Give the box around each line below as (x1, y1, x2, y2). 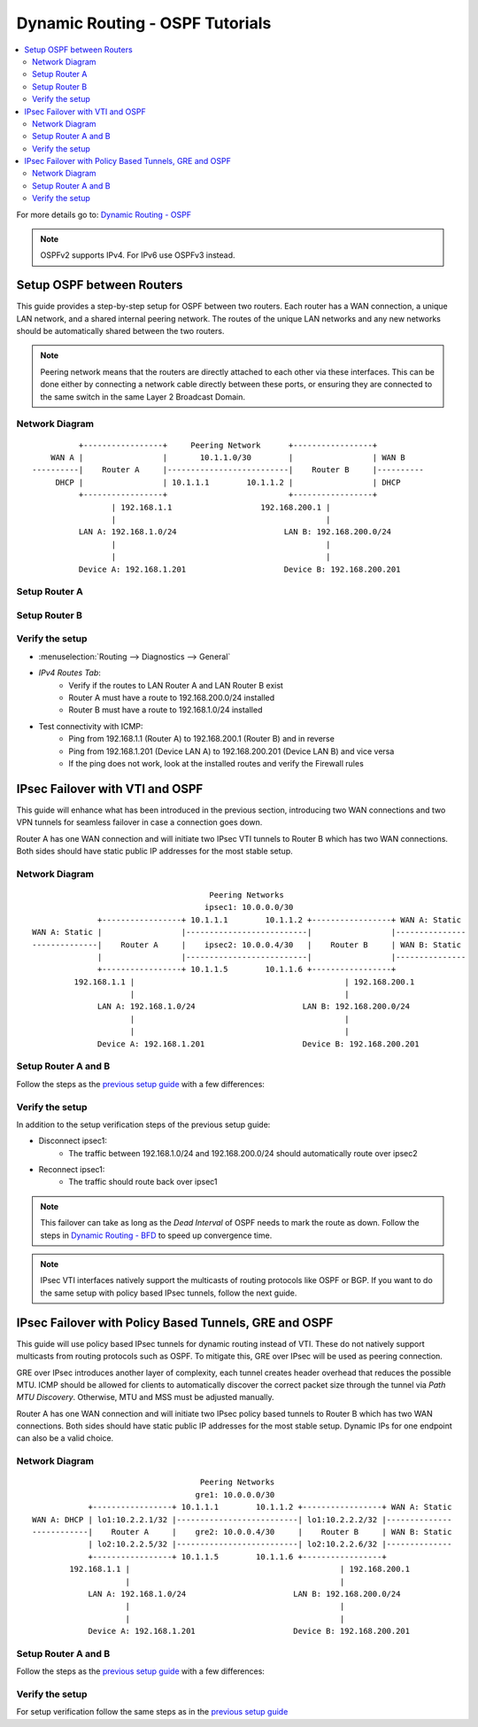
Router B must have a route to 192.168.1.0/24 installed (68, 704, 263, 715)
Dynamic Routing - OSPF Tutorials (16, 13, 272, 33)
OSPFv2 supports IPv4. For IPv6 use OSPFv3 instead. (40, 250, 235, 261)
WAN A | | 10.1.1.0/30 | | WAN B (50, 453, 406, 463)
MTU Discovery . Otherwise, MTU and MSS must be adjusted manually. (16, 1392, 274, 1403)
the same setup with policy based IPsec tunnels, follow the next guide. (40, 1287, 297, 1298)
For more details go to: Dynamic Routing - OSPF (16, 209, 192, 220)
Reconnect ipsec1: (38, 1164, 105, 1175)
